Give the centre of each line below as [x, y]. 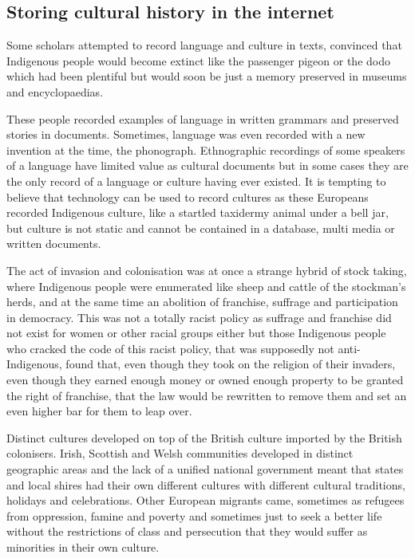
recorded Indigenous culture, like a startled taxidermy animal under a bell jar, [198, 212]
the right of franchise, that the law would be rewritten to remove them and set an [207, 395]
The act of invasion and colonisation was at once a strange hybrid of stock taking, [207, 270]
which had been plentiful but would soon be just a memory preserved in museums [207, 76]
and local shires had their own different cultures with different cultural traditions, [206, 484]
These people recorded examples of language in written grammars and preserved [203, 118]
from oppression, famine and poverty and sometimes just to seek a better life [194, 515]
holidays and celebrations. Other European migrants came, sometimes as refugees [206, 500]
